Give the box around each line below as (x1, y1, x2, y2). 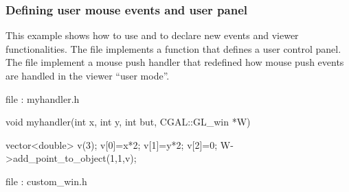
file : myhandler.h (5, 91, 80, 106)
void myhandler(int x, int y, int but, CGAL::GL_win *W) (5, 115, 251, 129)
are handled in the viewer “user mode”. (5, 69, 170, 82)
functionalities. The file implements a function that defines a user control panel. (5, 41, 341, 56)
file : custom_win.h (5, 173, 87, 188)
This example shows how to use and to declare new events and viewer (5, 28, 299, 43)
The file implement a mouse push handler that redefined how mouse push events (5, 55, 344, 69)
